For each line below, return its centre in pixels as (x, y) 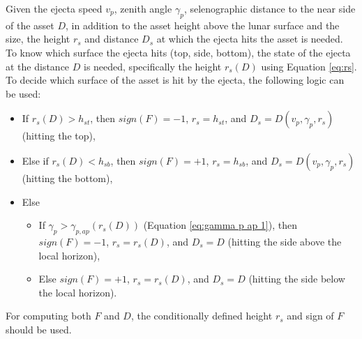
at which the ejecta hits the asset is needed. (250, 39)
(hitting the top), (59, 136)
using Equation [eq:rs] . (309, 66)
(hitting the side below (297, 279)
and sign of (310, 316)
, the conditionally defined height (202, 316)
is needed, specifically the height (152, 66)
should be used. (39, 329)
